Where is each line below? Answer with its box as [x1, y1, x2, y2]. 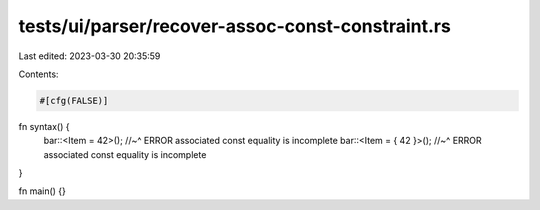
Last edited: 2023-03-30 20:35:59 [18, 50, 161, 62]
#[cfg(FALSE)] [39, 95, 109, 106]
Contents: [18, 68, 59, 80]
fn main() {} [18, 185, 67, 197]
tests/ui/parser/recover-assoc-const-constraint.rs [18, 15, 452, 37]
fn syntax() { [18, 120, 70, 132]
